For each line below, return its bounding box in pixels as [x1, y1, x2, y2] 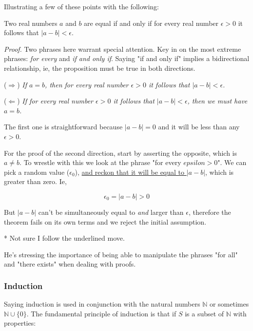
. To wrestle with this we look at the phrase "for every [19, 157, 181, 167]
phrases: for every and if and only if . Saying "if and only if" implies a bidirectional [4, 53, 250, 63]
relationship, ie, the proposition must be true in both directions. [4, 62, 195, 73]
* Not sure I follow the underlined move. [4, 233, 125, 243]
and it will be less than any [158, 122, 240, 132]
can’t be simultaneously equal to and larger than [38, 207, 184, 217]
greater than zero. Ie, [4, 176, 67, 186]
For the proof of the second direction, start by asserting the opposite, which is [4, 147, 237, 158]
